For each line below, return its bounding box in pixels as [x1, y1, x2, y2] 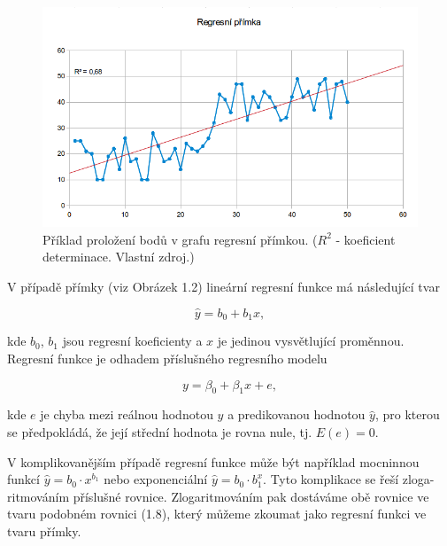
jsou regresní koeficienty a [62, 331, 203, 350]
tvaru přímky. [7, 521, 81, 540]
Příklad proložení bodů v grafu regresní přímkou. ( [42, 230, 318, 248]
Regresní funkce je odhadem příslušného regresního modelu [7, 348, 328, 367]
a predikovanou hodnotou [227, 405, 366, 424]
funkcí [7, 470, 40, 488]
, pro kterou [374, 405, 440, 424]
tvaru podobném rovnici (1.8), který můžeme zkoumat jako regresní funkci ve [7, 504, 427, 523]
